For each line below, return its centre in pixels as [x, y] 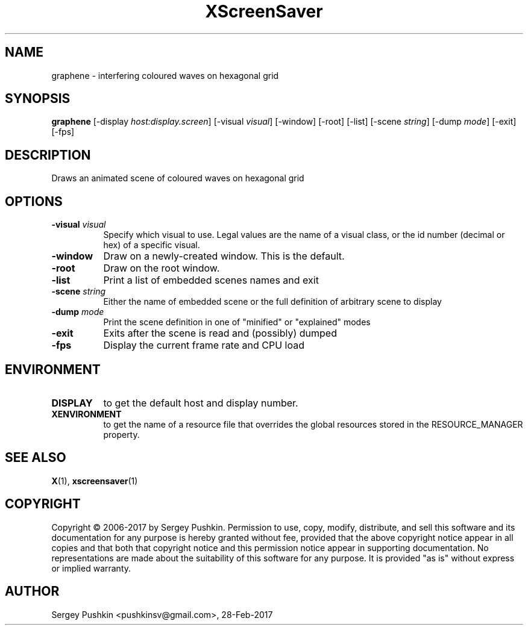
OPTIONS [34, 201]
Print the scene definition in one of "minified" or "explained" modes [237, 322]
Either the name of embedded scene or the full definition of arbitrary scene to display [272, 302]
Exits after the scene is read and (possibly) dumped [220, 333]
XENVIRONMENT [86, 414]
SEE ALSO [36, 458]
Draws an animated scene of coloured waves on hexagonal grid [178, 178]
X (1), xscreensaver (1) [95, 481]
